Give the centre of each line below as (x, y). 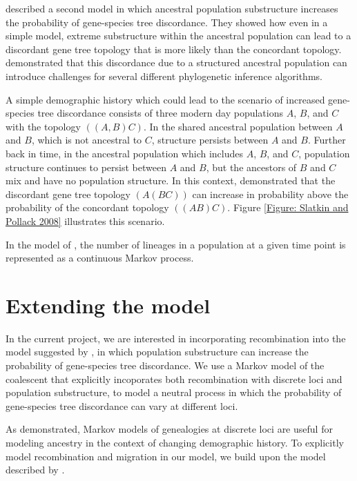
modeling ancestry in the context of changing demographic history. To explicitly (175, 442)
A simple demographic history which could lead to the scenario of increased (165, 99)
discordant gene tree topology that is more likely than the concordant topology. (174, 49)
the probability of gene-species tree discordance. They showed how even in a (167, 22)
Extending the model (108, 305)
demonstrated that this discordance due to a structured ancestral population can (176, 62)
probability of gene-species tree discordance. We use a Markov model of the (165, 365)
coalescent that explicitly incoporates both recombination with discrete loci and (174, 379)
